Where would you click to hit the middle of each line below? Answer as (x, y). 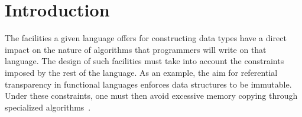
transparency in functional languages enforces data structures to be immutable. (148, 84)
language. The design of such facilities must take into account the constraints (144, 61)
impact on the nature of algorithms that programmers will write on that (136, 49)
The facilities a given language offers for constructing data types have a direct (146, 38)
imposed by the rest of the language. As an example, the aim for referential (141, 72)
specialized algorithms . (48, 107)
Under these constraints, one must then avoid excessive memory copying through (151, 96)
